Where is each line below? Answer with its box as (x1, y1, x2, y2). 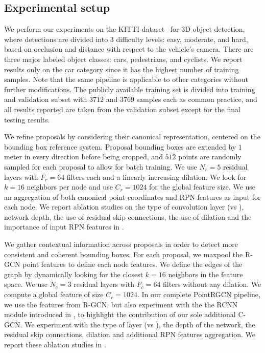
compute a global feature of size (4, 289, 104, 300)
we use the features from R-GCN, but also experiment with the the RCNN (4, 299, 238, 309)
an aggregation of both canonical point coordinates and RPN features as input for (4, 191, 261, 202)
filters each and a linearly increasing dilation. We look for (66, 171, 247, 182)
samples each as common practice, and (136, 94, 257, 105)
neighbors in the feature (168, 268, 243, 279)
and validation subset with (4, 94, 87, 105)
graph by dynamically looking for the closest (4, 268, 143, 279)
